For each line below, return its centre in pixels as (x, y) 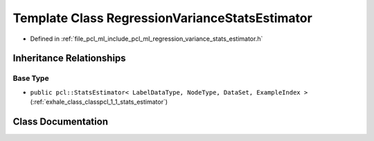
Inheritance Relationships (69, 58)
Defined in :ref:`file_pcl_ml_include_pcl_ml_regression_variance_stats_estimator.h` (146, 39)
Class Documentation (61, 121)
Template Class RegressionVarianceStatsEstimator (163, 18)
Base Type (31, 78)
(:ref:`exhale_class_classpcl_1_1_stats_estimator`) (99, 102)
